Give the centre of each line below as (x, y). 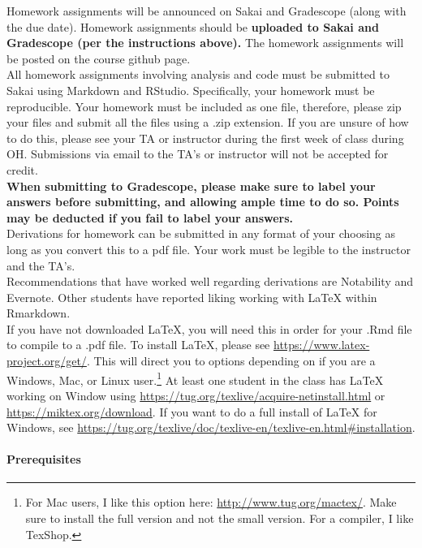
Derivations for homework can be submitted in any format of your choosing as (201, 233)
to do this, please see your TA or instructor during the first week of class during (205, 138)
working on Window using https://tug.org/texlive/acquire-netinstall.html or (196, 395)
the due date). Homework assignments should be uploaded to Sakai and (193, 26)
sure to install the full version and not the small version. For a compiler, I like (220, 518)
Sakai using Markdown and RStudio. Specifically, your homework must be (191, 90)
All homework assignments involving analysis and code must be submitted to (198, 74)
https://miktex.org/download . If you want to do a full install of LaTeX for (192, 411)
